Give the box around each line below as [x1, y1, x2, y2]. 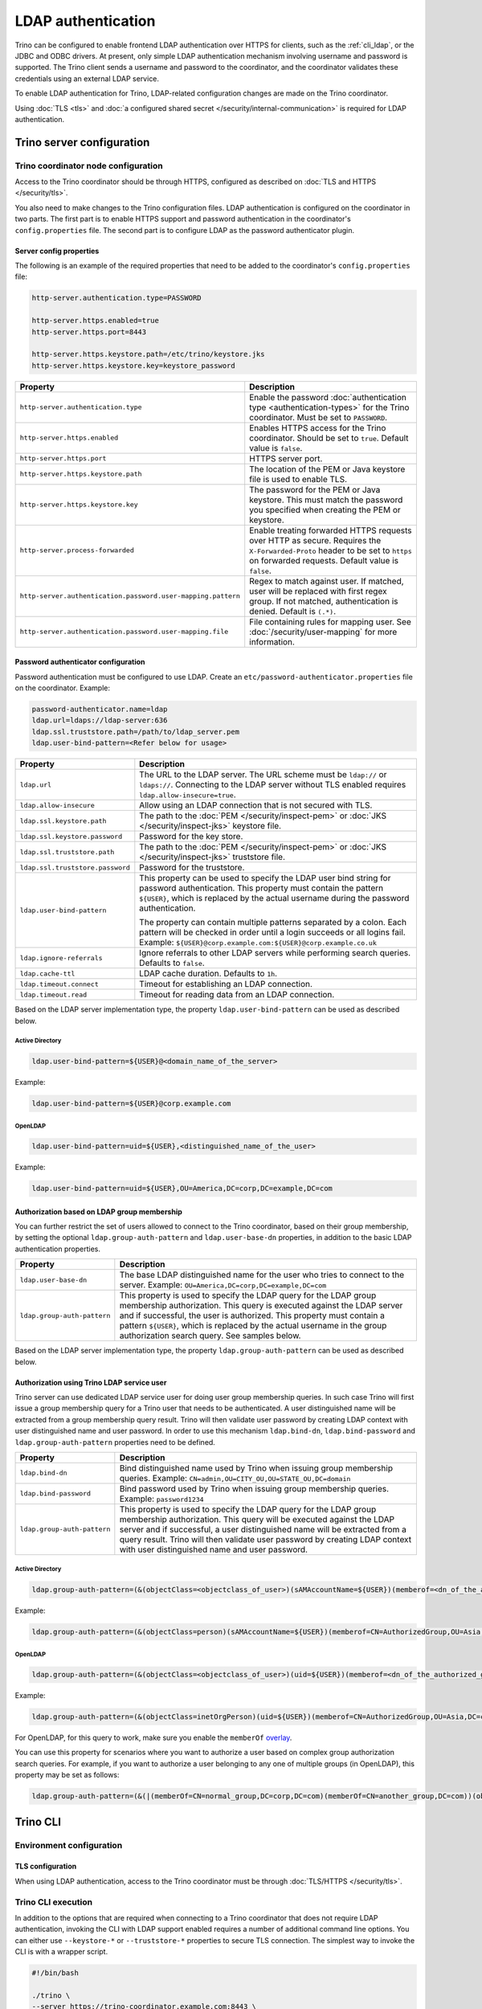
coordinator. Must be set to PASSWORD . [249, 411, 388, 423]
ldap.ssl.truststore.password [19, 863, 130, 872]
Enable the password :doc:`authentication [249, 391, 407, 403]
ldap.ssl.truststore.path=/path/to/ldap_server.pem [31, 727, 240, 736]
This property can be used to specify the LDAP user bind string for [139, 873, 391, 884]
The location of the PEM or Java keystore [249, 463, 406, 474]
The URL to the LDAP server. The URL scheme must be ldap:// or [139, 769, 387, 780]
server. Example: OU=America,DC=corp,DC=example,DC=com [119, 1279, 327, 1291]
